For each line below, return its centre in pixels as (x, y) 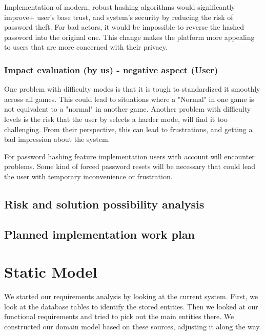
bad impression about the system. (57, 139)
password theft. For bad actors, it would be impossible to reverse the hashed (124, 27)
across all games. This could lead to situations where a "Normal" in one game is (129, 99)
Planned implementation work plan (99, 234)
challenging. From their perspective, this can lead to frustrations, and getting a (128, 129)
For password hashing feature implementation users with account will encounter (129, 156)
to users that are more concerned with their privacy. (86, 47)
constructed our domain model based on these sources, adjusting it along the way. (133, 326)
